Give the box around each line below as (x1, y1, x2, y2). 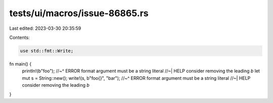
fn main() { (9, 61, 32, 67)
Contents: (9, 34, 30, 40)
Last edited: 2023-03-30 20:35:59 (9, 25, 81, 31)
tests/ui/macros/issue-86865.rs (9, 8, 149, 19)
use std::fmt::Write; (20, 48, 74, 54)
